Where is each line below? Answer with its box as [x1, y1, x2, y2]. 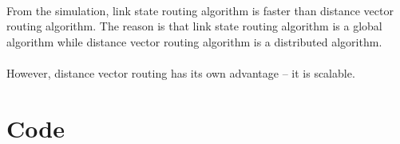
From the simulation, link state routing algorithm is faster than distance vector [6, 2, 394, 18]
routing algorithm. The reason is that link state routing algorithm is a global [6, 18, 382, 34]
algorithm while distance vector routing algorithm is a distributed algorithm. [6, 33, 382, 50]
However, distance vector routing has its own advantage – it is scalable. [6, 64, 355, 81]
